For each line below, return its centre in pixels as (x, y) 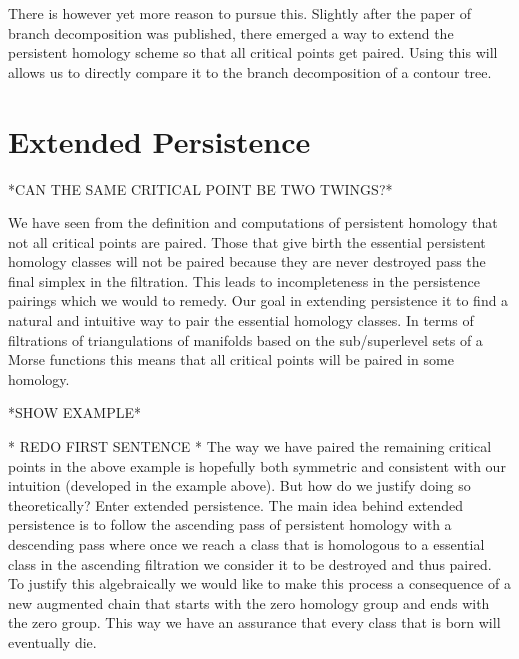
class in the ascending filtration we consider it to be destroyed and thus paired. (250, 563)
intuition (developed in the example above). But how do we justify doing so (239, 485)
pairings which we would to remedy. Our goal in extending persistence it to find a (258, 300)
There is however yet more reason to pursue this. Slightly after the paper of (239, 13)
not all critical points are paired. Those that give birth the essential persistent (247, 241)
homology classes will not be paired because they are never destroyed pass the (247, 261)
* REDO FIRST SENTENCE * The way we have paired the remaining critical (250, 446)
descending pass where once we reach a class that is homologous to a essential (246, 544)
